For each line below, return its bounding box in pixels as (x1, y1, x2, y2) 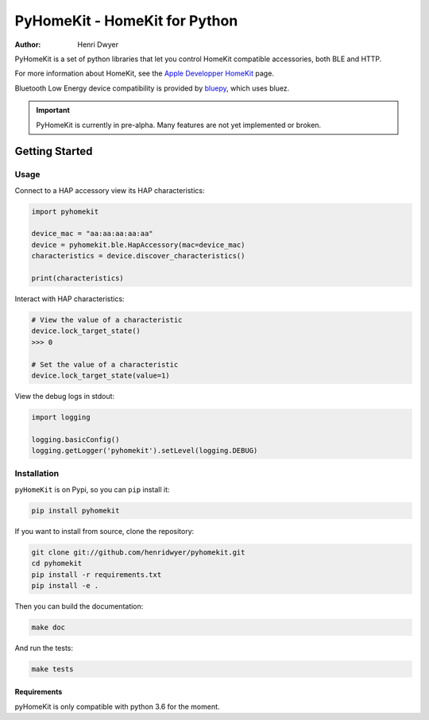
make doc (31, 622, 66, 632)
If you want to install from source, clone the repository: (14, 526, 195, 536)
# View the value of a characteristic (31, 315, 183, 324)
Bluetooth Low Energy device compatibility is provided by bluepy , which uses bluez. (14, 83, 290, 93)
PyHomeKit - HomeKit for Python (14, 12, 238, 29)
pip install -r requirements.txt (31, 570, 162, 579)
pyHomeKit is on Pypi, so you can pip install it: (14, 485, 170, 494)
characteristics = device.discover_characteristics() (31, 251, 245, 261)
